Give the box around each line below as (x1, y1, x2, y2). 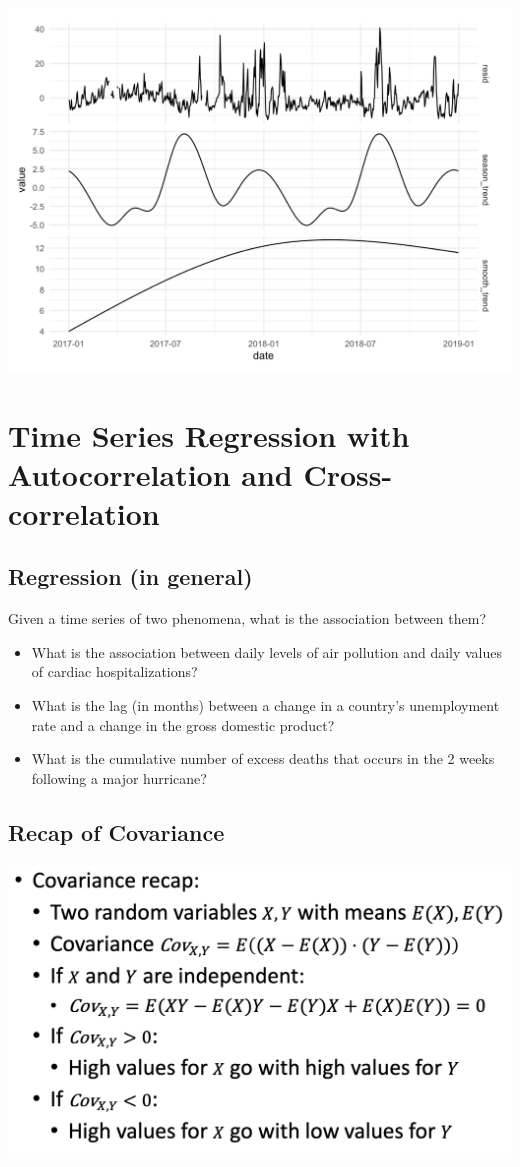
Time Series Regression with (8, 414, 410, 455)
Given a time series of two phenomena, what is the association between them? (8, 608, 487, 629)
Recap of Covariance (8, 816, 225, 847)
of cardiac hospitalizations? (31, 661, 198, 682)
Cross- (303, 453, 393, 494)
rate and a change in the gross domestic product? (31, 714, 335, 735)
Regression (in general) (8, 561, 253, 592)
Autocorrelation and (8, 453, 293, 494)
